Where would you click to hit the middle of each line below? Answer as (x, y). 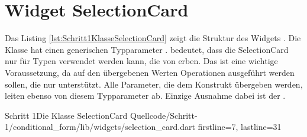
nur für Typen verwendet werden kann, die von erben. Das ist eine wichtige (141, 61)
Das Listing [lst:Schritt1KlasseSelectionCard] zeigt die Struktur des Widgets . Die (153, 38)
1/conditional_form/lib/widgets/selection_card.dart (100, 127)
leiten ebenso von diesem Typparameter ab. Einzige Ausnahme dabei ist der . (145, 96)
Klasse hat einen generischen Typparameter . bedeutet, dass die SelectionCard (147, 49)
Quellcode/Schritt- (164, 115)
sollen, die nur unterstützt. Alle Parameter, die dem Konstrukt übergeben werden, (154, 84)
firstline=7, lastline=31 (240, 127)
